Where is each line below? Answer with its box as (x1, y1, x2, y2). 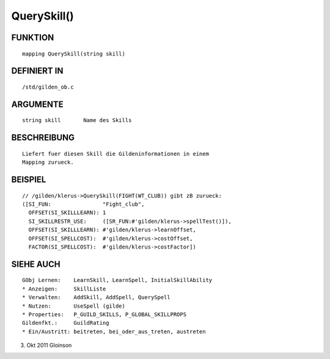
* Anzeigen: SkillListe (22, 285, 106, 292)
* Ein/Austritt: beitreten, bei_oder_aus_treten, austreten (22, 328, 206, 335)
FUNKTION (11, 32, 54, 43)
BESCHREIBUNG (11, 132, 75, 143)
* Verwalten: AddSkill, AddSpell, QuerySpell (22, 294, 170, 301)
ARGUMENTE (11, 99, 64, 109)
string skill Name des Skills (22, 117, 132, 124)
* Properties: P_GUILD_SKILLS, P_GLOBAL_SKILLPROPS (22, 311, 186, 317)
